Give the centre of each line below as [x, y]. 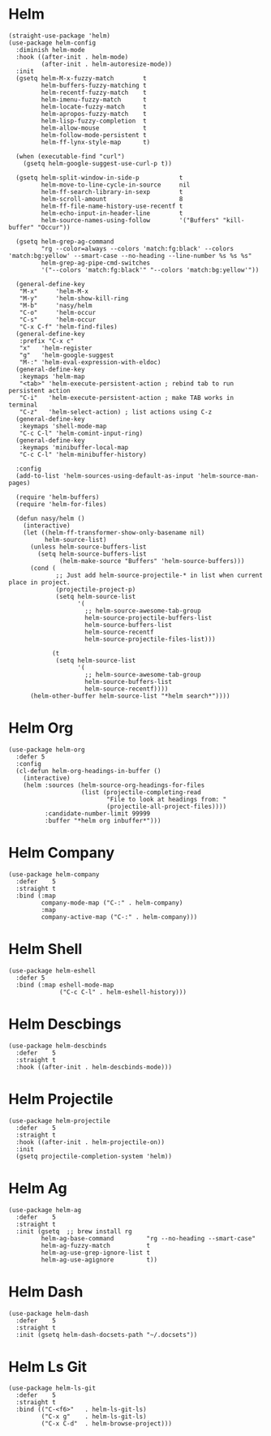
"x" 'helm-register [56, 348]
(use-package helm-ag [45, 1210]
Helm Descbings [65, 1024]
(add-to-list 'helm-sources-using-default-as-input [105, 475]
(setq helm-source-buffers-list [92, 554]
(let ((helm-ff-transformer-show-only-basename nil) [114, 532]
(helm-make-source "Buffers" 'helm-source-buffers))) [152, 561]
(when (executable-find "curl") [71, 156]
